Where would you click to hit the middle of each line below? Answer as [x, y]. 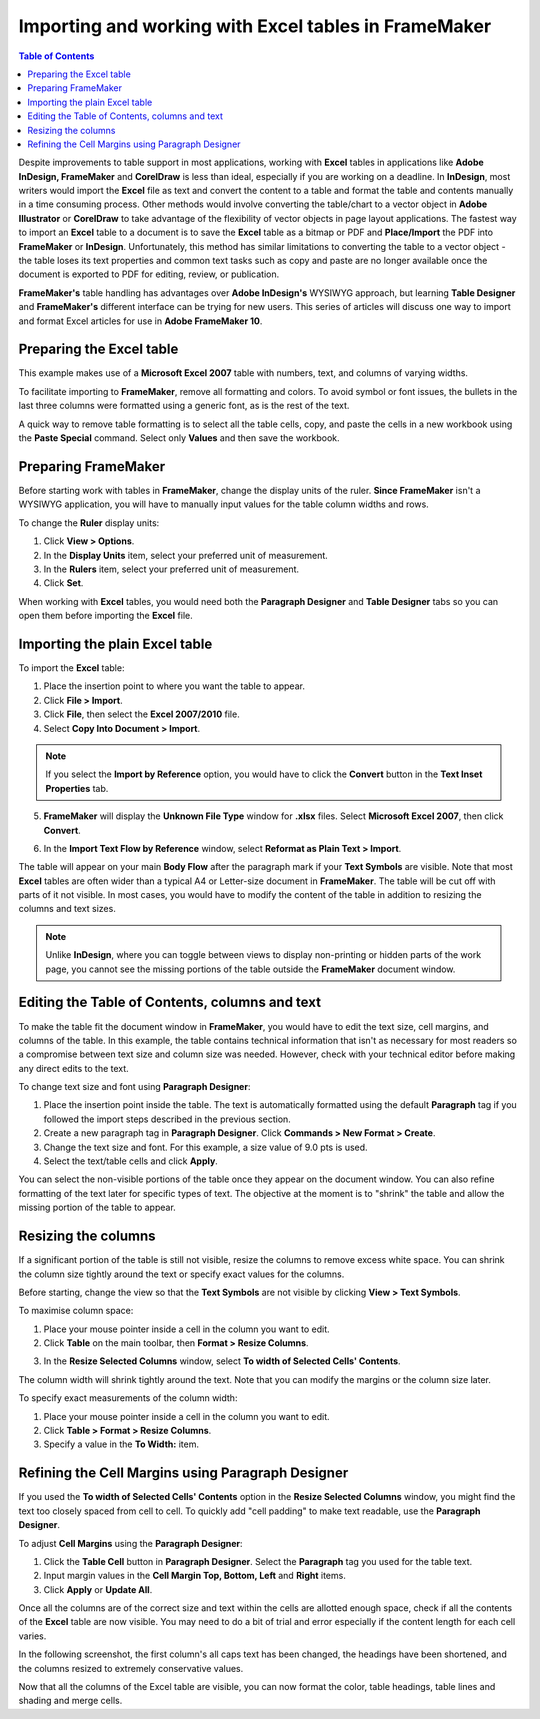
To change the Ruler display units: [89, 522]
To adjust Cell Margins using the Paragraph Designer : [131, 1543]
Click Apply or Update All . [98, 1589]
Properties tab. [77, 788]
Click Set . [63, 583]
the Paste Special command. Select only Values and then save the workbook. [179, 438]
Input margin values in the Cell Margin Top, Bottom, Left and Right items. [195, 1576]
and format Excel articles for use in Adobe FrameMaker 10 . [140, 321]
